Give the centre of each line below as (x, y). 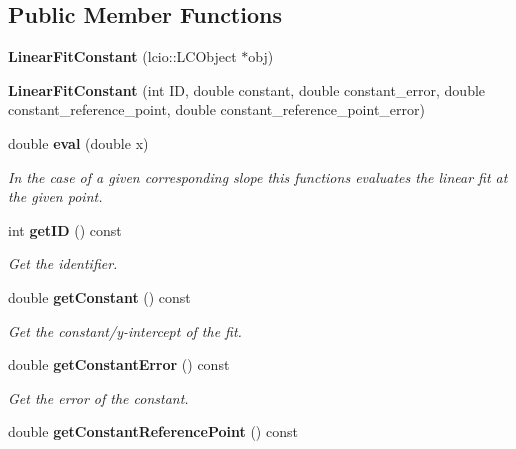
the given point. (55, 196)
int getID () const (65, 229)
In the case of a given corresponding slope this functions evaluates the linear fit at (258, 176)
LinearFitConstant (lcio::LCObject (122, 56)
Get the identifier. (63, 263)
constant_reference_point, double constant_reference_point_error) (216, 109)
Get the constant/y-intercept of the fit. (125, 330)
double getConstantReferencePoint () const (153, 431)
